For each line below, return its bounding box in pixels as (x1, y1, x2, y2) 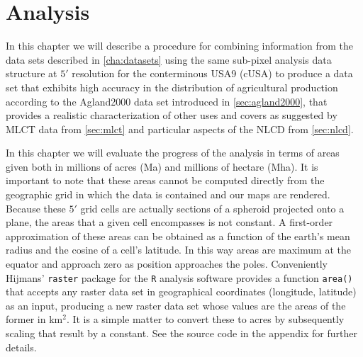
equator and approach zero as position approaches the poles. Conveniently (6, 256, 328, 271)
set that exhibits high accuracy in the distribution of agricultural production (6, 79, 338, 94)
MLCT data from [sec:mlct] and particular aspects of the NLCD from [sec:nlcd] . (6, 121, 354, 136)
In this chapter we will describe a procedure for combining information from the (6, 38, 354, 53)
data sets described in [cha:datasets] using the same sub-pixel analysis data (6, 52, 332, 67)
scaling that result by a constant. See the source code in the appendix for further (6, 326, 357, 341)
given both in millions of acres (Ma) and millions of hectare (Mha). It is (6, 159, 318, 174)
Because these (6, 200, 66, 215)
